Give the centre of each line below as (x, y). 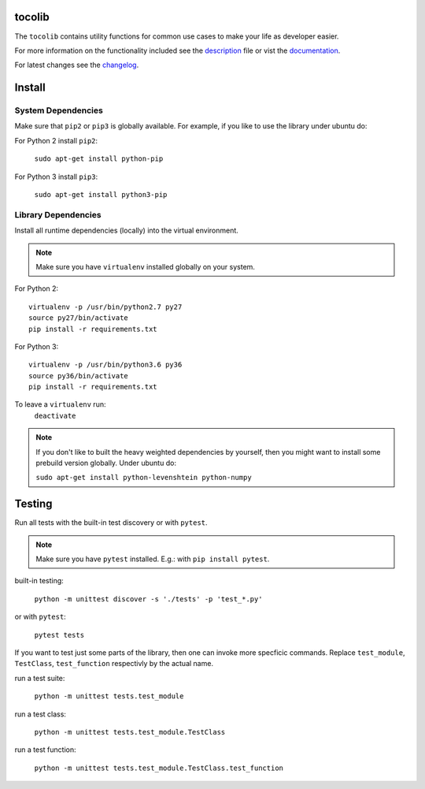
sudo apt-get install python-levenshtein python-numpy (144, 478)
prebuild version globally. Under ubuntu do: (106, 463)
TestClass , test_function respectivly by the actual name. (114, 664)
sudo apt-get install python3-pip (101, 195)
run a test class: (41, 714)
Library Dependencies (58, 214)
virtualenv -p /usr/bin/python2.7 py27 (105, 307)
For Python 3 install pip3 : (56, 177)
